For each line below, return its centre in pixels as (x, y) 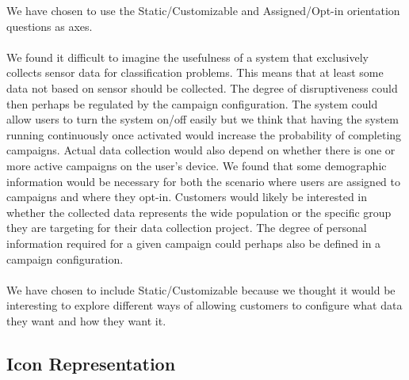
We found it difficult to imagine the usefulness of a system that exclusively (188, 57)
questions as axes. (50, 26)
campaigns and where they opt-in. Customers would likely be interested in (187, 197)
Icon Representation (91, 363)
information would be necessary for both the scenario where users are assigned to (204, 181)
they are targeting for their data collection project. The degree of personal (187, 228)
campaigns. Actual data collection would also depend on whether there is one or (201, 150)
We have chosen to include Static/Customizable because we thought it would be (201, 289)
